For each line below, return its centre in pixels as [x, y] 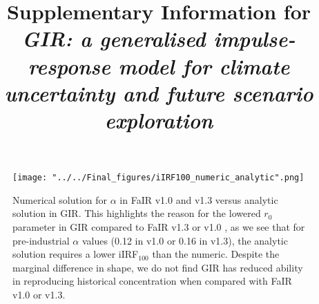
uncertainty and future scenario [159, 93]
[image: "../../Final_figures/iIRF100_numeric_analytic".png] [158, 178]
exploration [159, 120]
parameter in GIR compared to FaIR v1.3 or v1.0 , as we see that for [159, 226]
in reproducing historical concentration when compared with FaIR [152, 281]
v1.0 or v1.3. [39, 294]
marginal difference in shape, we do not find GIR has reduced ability [158, 267]
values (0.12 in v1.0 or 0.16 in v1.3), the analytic [185, 240]
